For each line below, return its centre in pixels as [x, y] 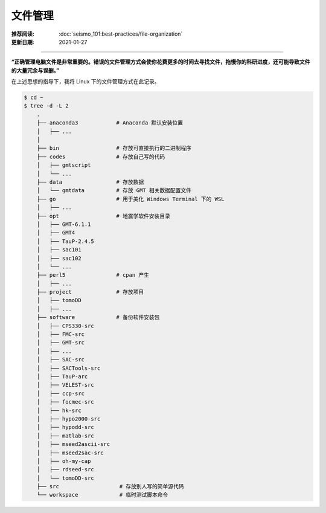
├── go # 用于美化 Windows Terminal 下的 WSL [130, 199]
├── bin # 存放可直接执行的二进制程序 [114, 148]
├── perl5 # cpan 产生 [93, 275]
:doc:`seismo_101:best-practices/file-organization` [121, 34]
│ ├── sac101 [59, 250]
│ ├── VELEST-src [66, 385]
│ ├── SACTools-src [69, 368]
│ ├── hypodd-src [66, 427]
